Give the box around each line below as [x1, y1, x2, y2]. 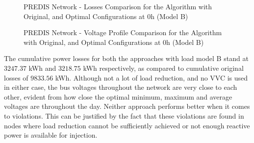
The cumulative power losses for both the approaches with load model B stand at [4, 53, 249, 63]
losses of [4, 72, 28, 82]
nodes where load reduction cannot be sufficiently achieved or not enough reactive [4, 120, 250, 130]
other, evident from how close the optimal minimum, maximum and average [4, 91, 232, 102]
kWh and [28, 62, 56, 73]
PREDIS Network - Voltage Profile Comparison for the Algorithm [24, 27, 222, 38]
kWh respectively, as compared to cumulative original [83, 62, 244, 73]
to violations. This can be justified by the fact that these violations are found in [4, 110, 244, 121]
